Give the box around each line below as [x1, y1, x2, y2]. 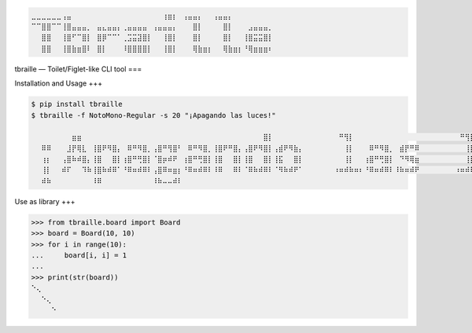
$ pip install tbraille [31, 100, 124, 109]
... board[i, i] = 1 [31, 251, 127, 259]
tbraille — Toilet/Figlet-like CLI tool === [14, 64, 142, 74]
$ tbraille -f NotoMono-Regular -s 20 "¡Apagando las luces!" [31, 111, 276, 119]
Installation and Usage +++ [14, 79, 102, 88]
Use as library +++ [14, 196, 76, 206]
